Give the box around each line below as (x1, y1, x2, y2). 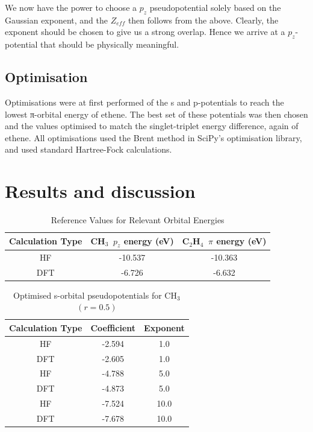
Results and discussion (5, 179, 196, 203)
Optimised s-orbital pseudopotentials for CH (13, 288, 177, 301)
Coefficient (90, 321, 136, 334)
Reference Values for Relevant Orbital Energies (51, 214, 225, 226)
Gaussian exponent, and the (5, 13, 108, 26)
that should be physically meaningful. (40, 38, 179, 51)
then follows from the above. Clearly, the (128, 13, 279, 26)
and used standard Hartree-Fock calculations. (5, 143, 172, 156)
